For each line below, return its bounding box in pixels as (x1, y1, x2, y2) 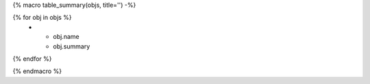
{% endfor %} (12, 55, 52, 63)
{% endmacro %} (12, 67, 62, 75)
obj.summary (53, 42, 90, 51)
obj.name (53, 33, 79, 41)
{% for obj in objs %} (12, 14, 72, 22)
